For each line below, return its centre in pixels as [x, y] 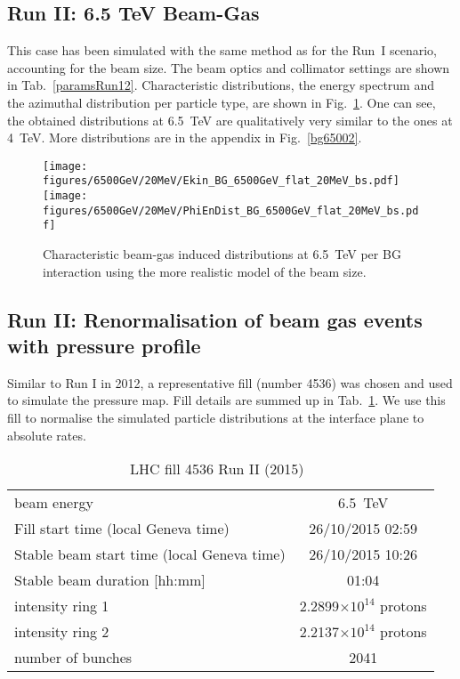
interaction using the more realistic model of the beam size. [205, 271]
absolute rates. [47, 435]
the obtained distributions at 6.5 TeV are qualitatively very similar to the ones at [230, 120]
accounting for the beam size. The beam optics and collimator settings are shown [229, 67]
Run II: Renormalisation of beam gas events [215, 319]
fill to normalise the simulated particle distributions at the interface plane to [216, 418]
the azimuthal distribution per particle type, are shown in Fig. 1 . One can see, [222, 102]
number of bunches [73, 658]
